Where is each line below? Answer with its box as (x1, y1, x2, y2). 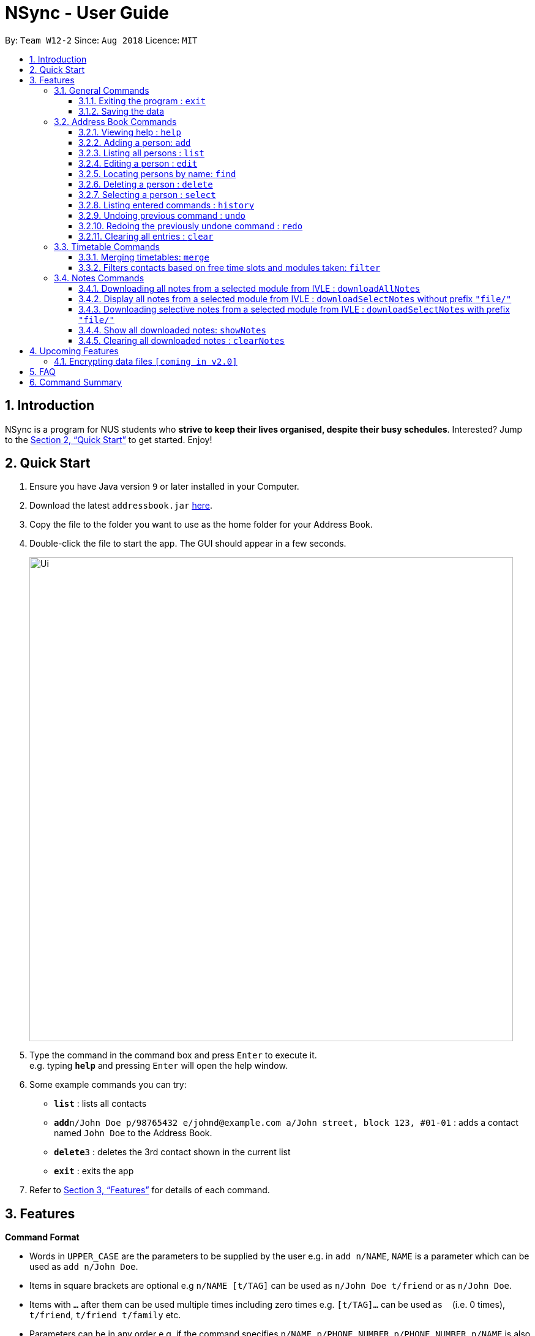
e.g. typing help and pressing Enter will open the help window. (29, 1060, 288, 1071)
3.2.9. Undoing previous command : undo (78, 210, 245, 221)
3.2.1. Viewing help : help (78, 126, 182, 137)
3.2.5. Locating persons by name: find (78, 168, 236, 179)
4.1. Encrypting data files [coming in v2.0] (54, 355, 238, 366)
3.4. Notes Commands (54, 272, 144, 283)
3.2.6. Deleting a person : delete (78, 178, 213, 189)
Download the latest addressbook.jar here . (29, 500, 213, 511)
